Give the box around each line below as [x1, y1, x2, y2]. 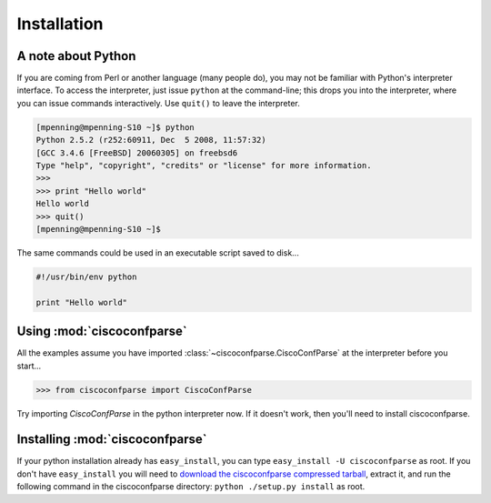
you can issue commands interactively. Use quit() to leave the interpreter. [16, 97, 300, 108]
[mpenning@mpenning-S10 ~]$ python [35, 122, 195, 132]
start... [16, 360, 42, 371]
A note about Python [16, 48, 136, 64]
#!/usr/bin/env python [35, 271, 137, 282]
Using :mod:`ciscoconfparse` [16, 324, 187, 339]
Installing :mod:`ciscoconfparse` [16, 432, 207, 448]
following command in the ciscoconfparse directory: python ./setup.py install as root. [16, 481, 366, 492]
